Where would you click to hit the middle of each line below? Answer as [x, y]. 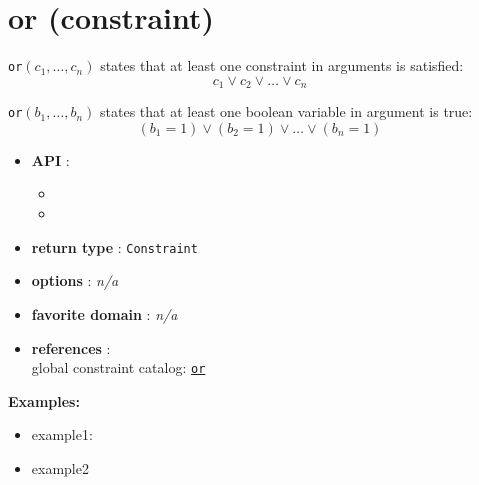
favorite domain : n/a [104, 313]
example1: [62, 434]
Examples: [44, 400]
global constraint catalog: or [118, 367]
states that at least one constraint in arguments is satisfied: [282, 65]
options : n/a [75, 280]
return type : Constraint [114, 246]
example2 [60, 467]
